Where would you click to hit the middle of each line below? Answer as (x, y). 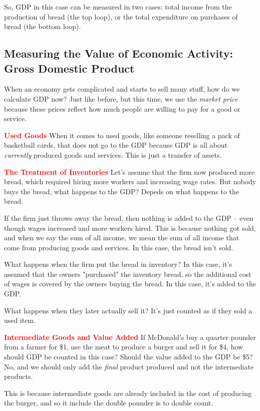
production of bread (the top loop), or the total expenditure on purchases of (121, 16)
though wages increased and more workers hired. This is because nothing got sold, (130, 228)
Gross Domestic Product (69, 68)
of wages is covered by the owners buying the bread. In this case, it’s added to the (130, 284)
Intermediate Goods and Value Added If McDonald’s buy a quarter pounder (130, 337)
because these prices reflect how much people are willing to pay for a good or (122, 108)
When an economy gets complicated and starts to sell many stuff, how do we (122, 89)
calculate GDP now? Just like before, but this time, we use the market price (121, 98)
